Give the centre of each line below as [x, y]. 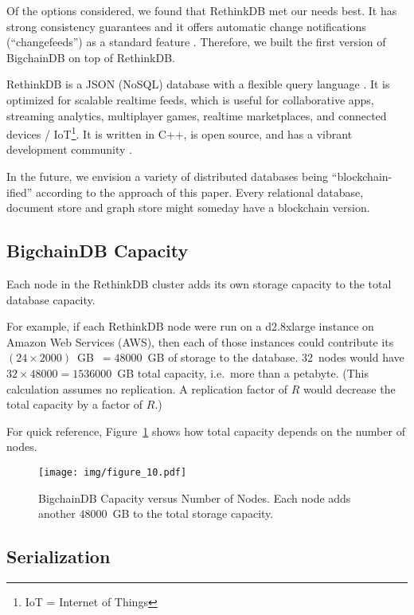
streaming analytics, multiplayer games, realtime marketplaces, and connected [197, 115]
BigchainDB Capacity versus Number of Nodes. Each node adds [195, 497]
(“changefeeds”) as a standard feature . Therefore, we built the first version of [196, 42]
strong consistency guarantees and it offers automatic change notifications [186, 26]
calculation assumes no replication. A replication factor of [147, 388]
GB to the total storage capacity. [193, 513]
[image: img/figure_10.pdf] [113, 472]
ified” [20, 192]
